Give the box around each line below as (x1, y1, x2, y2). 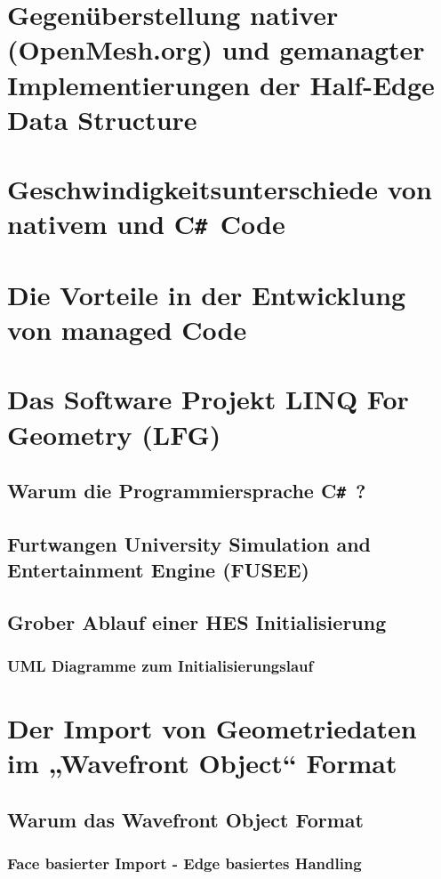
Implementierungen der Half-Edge (7, 66, 435, 102)
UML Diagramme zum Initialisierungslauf (7, 654, 314, 676)
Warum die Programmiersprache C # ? (7, 477, 366, 504)
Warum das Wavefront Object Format (7, 805, 364, 833)
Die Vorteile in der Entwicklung (7, 276, 406, 312)
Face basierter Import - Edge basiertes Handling (7, 852, 362, 875)
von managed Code (7, 311, 247, 347)
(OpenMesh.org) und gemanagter (7, 31, 425, 68)
